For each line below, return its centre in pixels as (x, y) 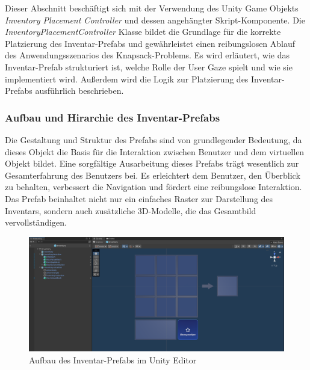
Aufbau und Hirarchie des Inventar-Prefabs (113, 117)
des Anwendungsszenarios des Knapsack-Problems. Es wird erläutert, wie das (147, 55)
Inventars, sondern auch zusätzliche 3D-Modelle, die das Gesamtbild (131, 210)
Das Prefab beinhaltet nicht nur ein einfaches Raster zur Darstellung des (139, 198)
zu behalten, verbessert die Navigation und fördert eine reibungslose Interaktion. (153, 187)
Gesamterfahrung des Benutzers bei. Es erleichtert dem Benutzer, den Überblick (153, 175)
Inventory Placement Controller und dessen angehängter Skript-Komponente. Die (155, 20)
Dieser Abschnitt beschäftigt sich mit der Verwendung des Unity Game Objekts (152, 8)
